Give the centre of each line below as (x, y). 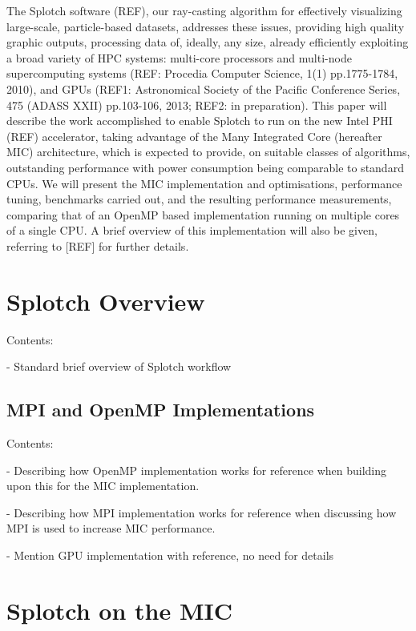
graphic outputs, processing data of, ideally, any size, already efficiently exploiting (208, 42)
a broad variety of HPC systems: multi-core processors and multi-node (179, 57)
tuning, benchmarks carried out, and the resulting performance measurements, (199, 199)
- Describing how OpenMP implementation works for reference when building (197, 470)
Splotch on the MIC (120, 610)
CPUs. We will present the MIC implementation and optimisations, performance (204, 183)
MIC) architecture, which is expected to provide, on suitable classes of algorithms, (208, 152)
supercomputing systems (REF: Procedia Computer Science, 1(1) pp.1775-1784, (202, 73)
